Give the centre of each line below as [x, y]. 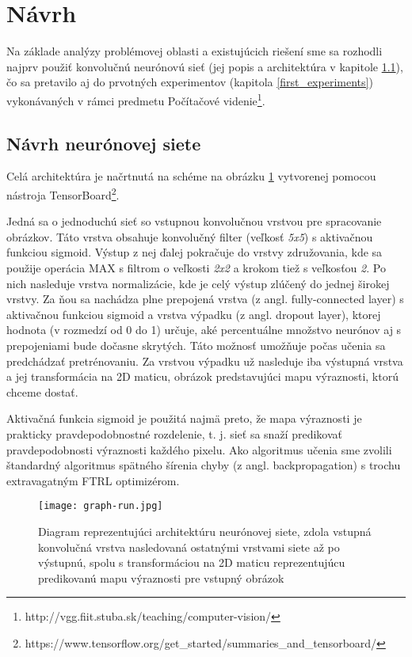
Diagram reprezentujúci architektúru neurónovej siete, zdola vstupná [205, 531]
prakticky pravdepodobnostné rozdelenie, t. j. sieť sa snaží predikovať [174, 433]
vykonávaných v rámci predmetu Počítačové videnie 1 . [136, 99]
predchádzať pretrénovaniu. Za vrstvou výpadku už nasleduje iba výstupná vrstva [205, 361]
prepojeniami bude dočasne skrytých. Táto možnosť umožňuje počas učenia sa [196, 345]
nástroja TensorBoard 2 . [63, 193]
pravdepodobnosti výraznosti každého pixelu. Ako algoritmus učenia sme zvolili [199, 449]
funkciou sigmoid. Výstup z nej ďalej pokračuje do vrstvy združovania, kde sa [195, 252]
